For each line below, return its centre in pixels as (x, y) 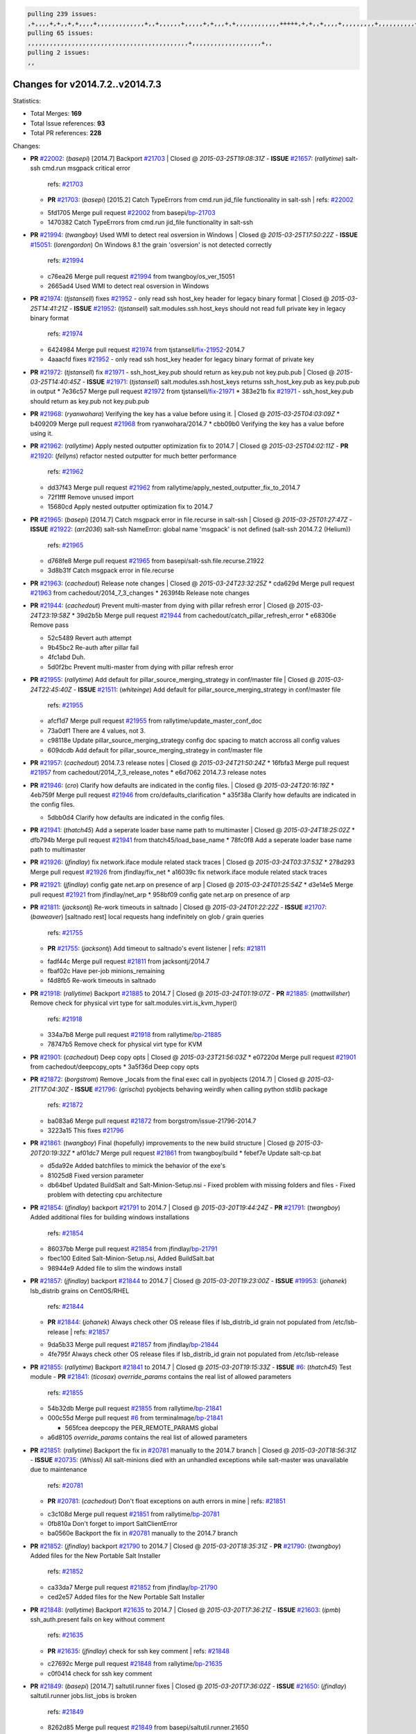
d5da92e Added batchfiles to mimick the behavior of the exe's (137, 1166)
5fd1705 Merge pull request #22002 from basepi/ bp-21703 (131, 212)
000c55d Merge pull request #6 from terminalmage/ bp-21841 (135, 1418)
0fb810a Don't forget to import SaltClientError (113, 1523)
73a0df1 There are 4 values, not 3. (96, 730)
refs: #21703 (65, 184)
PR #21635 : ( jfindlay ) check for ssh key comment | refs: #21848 (139, 1651)
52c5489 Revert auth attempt (89, 637)
